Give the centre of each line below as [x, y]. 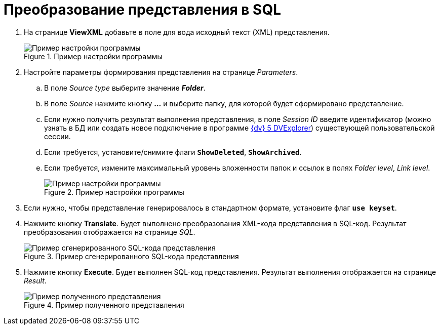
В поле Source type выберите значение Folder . [125, 88]
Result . [35, 280]
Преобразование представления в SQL [143, 10]
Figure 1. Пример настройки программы [93, 56]
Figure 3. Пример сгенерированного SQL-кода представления [131, 256]
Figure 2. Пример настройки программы [114, 192]
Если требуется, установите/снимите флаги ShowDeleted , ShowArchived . [173, 152]
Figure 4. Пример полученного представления [104, 305]
